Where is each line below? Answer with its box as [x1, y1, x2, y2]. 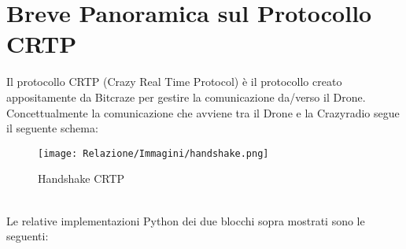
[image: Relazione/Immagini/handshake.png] [38, 147, 269, 159]
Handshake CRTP [38, 170, 125, 187]
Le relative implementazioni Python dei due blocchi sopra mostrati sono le [6, 212, 365, 229]
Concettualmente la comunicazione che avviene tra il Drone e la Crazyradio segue [6, 104, 400, 121]
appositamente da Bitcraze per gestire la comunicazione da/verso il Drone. [6, 88, 366, 105]
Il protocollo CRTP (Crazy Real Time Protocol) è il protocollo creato [6, 73, 342, 90]
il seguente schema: [6, 120, 98, 136]
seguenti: [6, 228, 49, 244]
